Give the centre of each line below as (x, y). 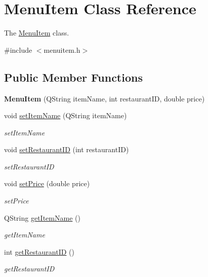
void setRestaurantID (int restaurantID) (67, 149)
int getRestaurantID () (39, 251)
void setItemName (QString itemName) (66, 115)
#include (18, 49)
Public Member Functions (73, 77)
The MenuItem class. (37, 33)
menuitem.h (62, 49)
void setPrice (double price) (47, 183)
